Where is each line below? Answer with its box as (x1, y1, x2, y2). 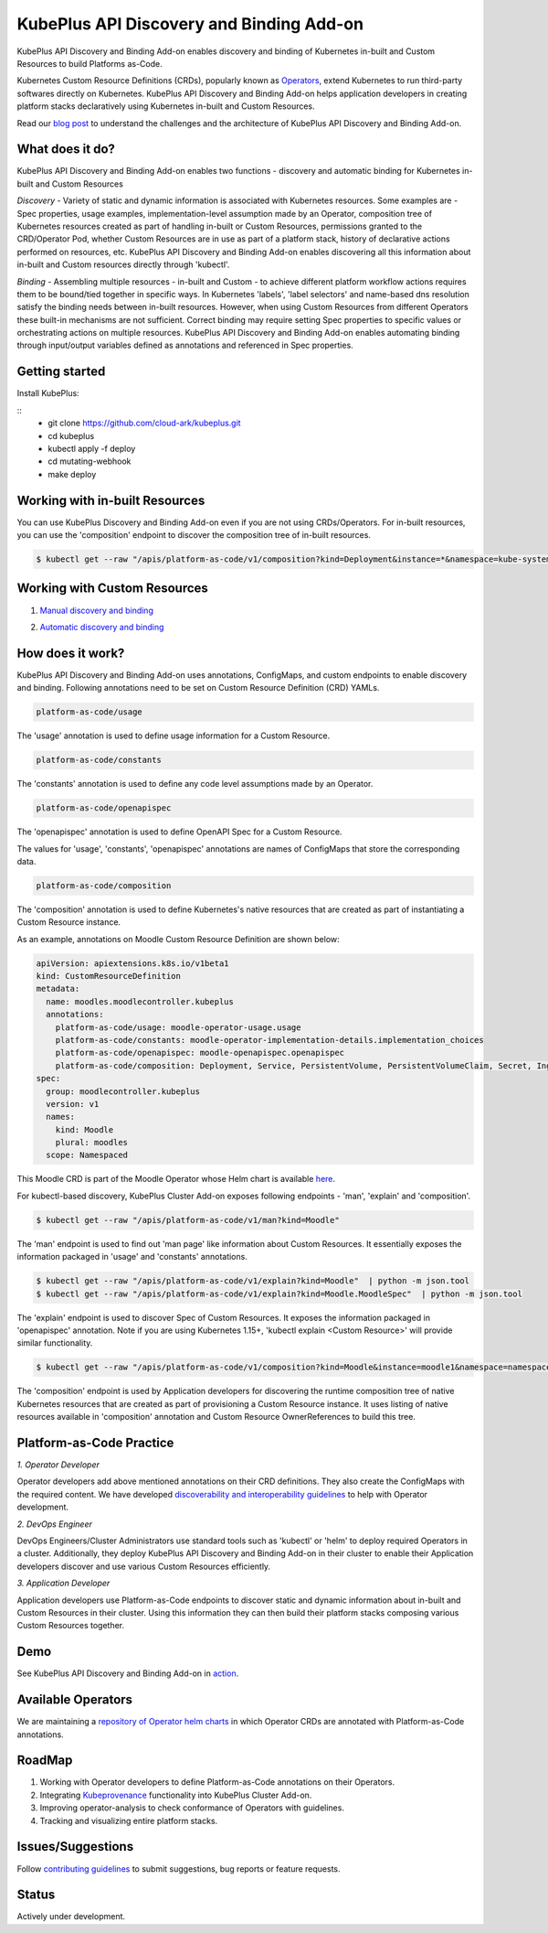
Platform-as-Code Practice (16, 1434, 174, 1450)
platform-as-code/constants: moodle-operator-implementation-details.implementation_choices (55, 1035, 484, 1045)
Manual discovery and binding (39, 605, 154, 616)
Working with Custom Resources (16, 581, 209, 596)
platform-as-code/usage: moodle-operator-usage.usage (55, 1022, 301, 1033)
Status (16, 1887, 56, 1903)
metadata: (36, 983, 80, 994)
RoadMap (16, 1753, 73, 1768)
